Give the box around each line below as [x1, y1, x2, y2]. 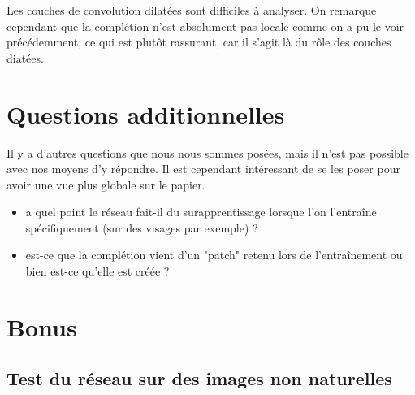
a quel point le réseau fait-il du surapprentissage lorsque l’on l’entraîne [25, 203, 377, 220]
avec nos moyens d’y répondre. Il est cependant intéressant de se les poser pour [6, 160, 400, 177]
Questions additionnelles [6, 97, 285, 130]
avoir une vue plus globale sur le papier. [6, 176, 205, 193]
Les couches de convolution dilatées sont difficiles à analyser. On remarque [6, 2, 377, 18]
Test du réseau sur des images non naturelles [6, 366, 392, 391]
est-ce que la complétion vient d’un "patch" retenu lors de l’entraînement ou [25, 246, 403, 263]
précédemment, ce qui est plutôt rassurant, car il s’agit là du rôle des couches [6, 33, 391, 50]
